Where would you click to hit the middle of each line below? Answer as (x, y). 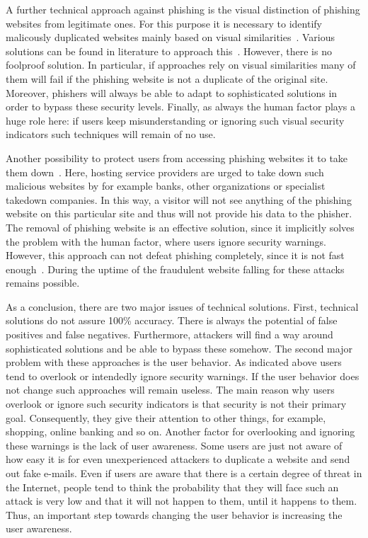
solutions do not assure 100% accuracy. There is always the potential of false (172, 320)
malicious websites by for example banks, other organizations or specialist (166, 186)
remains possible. (43, 283)
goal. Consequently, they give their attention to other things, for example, (166, 417)
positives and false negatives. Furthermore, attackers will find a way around (169, 334)
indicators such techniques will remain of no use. (111, 134)
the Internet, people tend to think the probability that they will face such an (172, 487)
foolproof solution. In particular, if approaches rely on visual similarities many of (181, 65)
